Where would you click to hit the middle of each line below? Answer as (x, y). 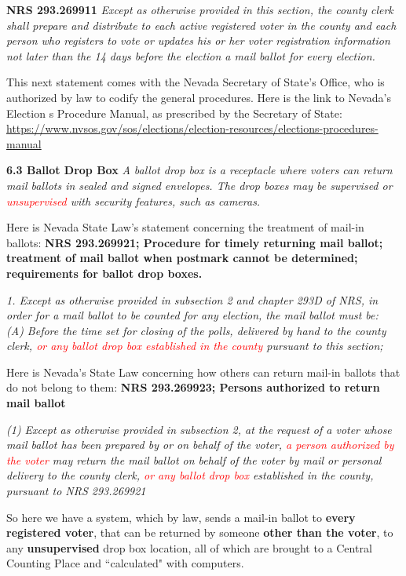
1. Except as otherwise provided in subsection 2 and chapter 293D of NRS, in (192, 299)
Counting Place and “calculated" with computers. (125, 563)
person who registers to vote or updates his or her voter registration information (198, 40)
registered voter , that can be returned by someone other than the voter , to (200, 532)
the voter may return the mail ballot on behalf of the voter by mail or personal (194, 459)
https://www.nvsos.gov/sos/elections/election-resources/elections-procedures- (192, 128)
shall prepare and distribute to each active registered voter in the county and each (201, 25)
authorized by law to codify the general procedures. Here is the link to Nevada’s (199, 97)
